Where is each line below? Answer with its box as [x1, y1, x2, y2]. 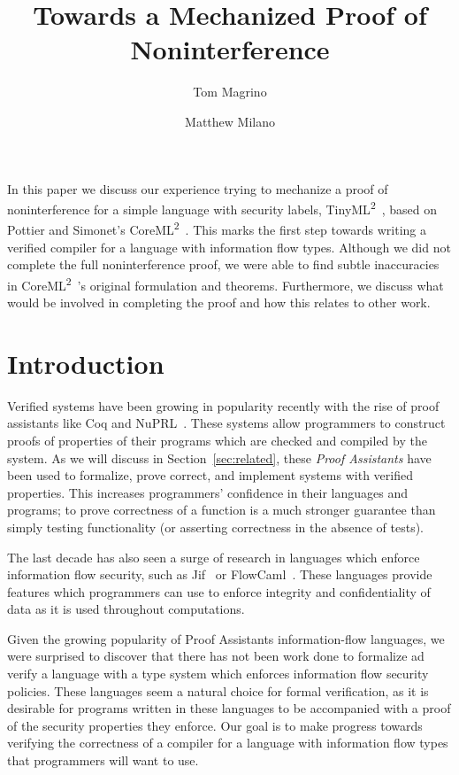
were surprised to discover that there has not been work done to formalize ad [7, 647, 425, 665]
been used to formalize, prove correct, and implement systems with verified [7, 466, 413, 484]
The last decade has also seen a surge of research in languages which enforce [7, 547, 420, 566]
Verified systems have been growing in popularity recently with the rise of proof [7, 396, 440, 415]
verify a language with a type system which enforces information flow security [7, 664, 429, 683]
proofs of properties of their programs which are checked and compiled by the [7, 430, 427, 449]
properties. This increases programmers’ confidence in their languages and [7, 483, 409, 501]
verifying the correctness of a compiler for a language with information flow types [7, 733, 448, 752]
